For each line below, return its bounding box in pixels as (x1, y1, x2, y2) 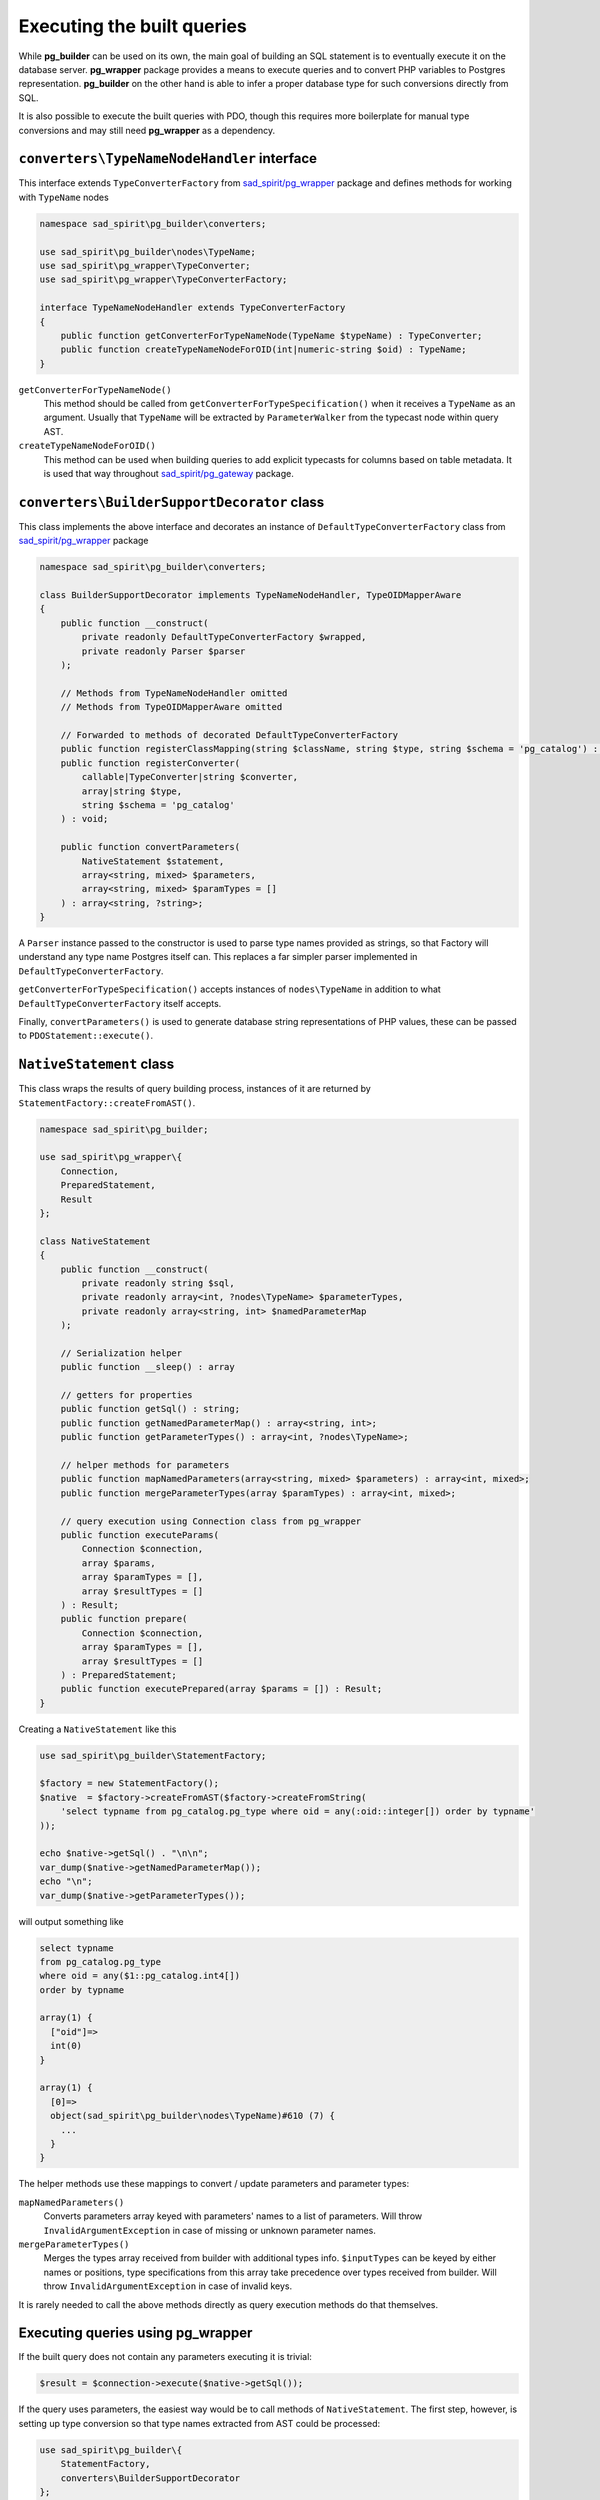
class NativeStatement (39, 1235, 151, 1247)
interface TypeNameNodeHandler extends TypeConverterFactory (39, 302, 346, 314)
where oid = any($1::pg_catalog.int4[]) (39, 1970, 240, 1982)
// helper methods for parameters (60, 1460, 230, 1471)
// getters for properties (60, 1390, 194, 1401)
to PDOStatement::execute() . (18, 1030, 154, 1042)
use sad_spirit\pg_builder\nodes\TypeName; (39, 246, 257, 257)
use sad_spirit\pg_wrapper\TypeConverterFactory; (39, 274, 288, 285)
